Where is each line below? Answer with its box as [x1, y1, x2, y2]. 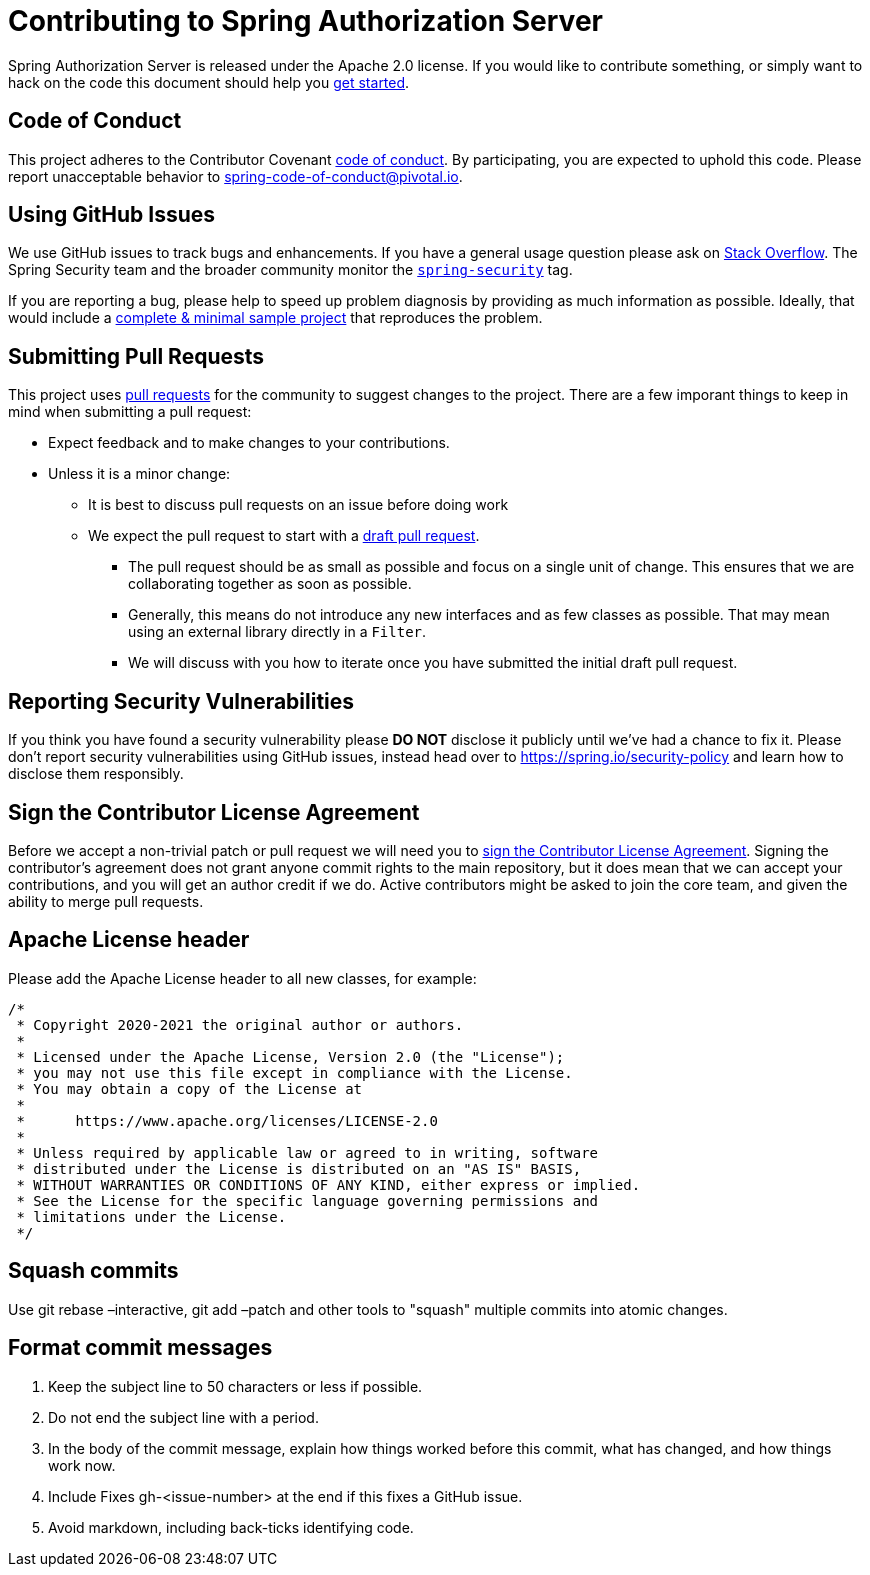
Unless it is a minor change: [48, 465, 231, 483]
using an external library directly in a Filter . [128, 623, 427, 641]
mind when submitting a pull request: [8, 403, 252, 421]
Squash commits [8, 1258, 179, 1284]
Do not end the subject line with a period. [48, 1408, 319, 1426]
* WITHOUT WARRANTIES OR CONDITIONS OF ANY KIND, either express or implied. [16, 1176, 641, 1193]
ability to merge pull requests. [8, 892, 204, 910]
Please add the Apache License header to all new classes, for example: [8, 969, 477, 987]
